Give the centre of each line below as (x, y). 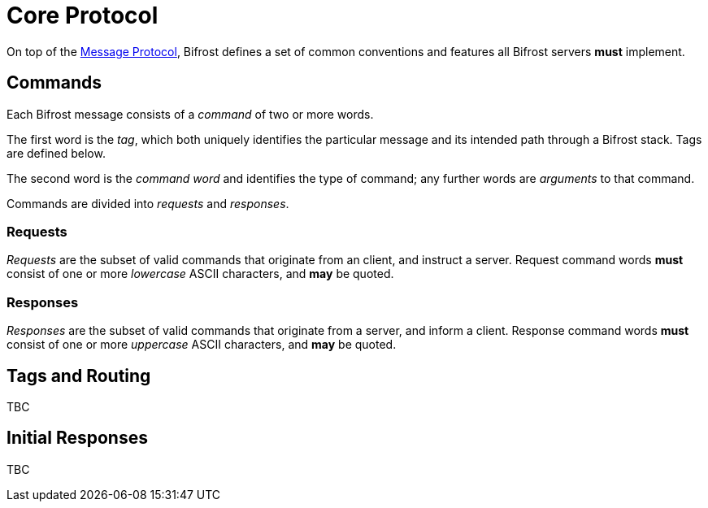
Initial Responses (77, 438)
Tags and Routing (79, 376)
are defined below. (56, 153)
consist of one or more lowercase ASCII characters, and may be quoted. (200, 274)
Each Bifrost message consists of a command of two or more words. (190, 114)
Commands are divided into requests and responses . (148, 203)
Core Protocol (83, 15)
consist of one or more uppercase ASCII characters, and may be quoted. (202, 345)
